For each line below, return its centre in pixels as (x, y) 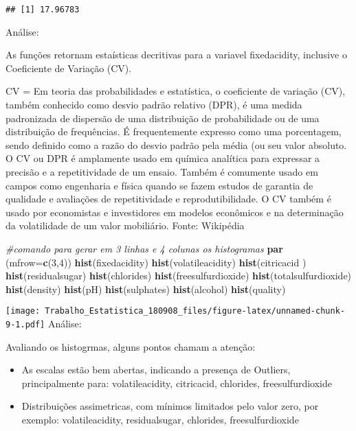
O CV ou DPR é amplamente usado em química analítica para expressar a (163, 158)
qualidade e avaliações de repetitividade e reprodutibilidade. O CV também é (168, 199)
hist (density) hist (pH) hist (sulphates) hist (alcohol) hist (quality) (146, 289)
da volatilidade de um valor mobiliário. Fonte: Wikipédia (125, 225)
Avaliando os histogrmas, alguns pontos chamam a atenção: (131, 346)
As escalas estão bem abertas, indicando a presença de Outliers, (156, 370)
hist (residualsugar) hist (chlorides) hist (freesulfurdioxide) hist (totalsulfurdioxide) (179, 276)
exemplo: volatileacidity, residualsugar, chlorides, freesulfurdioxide (160, 420)
